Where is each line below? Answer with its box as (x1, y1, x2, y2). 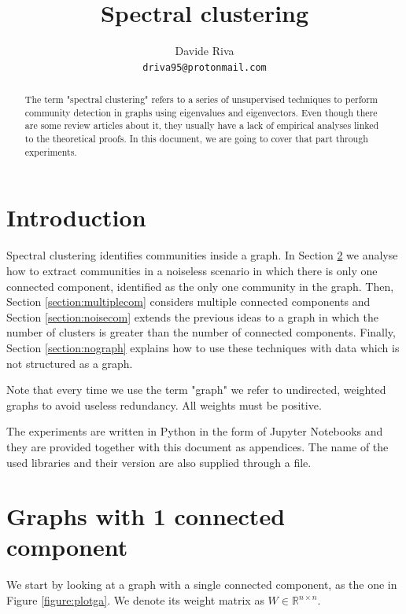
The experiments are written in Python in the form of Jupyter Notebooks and (6, 423, 383, 439)
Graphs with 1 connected (6, 500, 286, 532)
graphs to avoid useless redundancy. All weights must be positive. (6, 396, 322, 413)
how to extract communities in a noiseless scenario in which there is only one (6, 262, 378, 278)
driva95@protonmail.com (142, 61, 267, 73)
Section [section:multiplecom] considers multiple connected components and (6, 293, 371, 310)
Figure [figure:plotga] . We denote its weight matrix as (6, 592, 264, 608)
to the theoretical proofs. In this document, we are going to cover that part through (24, 132, 368, 145)
